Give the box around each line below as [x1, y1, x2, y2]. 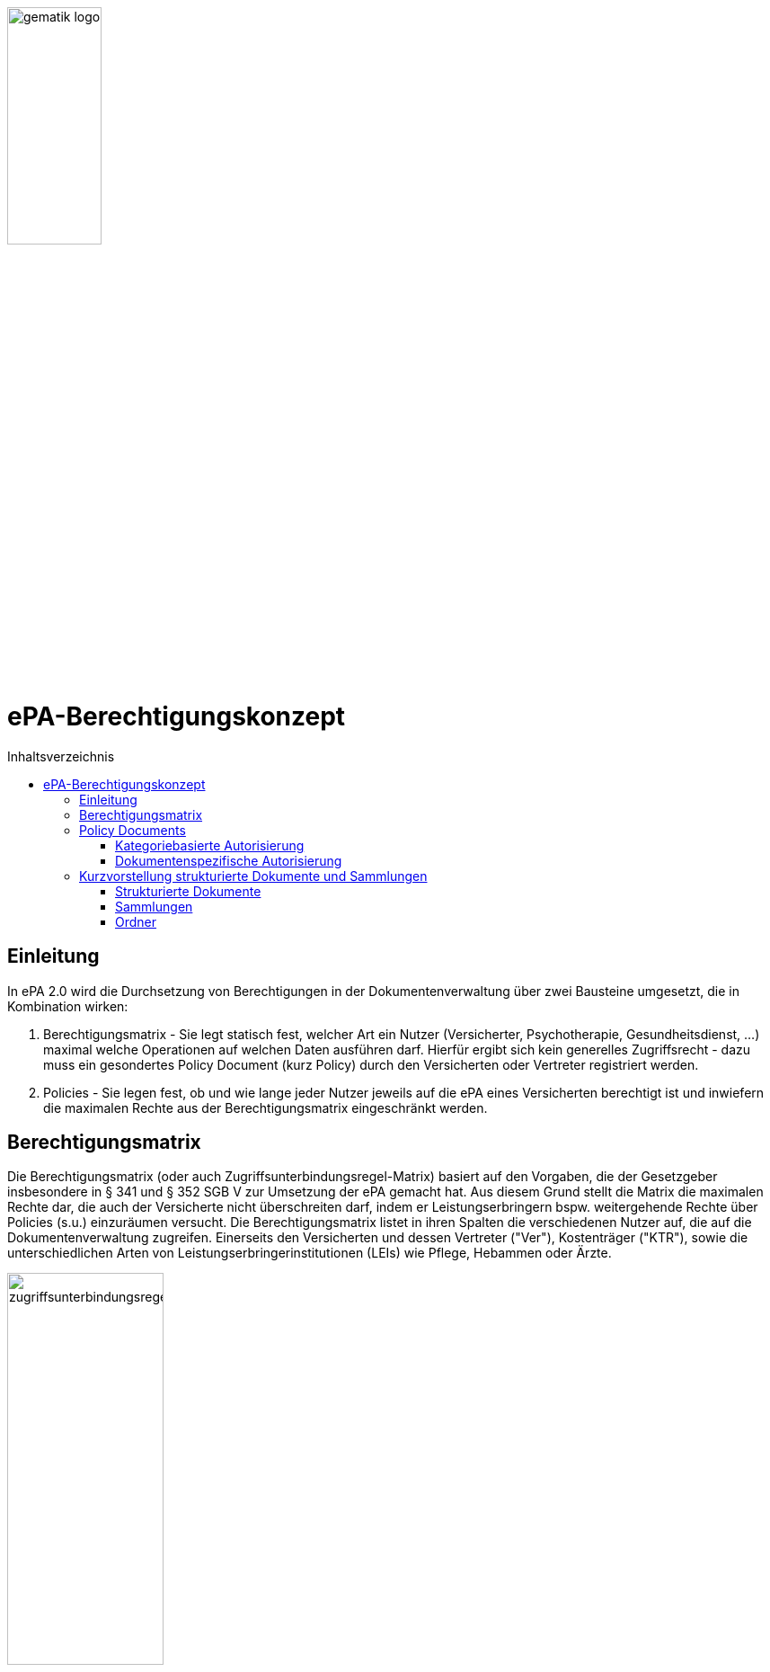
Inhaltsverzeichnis [7, 748, 115, 764]
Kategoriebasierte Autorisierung [115, 837, 305, 853]
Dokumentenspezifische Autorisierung [115, 852, 342, 868]
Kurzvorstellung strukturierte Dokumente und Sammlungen [79, 867, 428, 884]
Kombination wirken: [7, 998, 128, 1014]
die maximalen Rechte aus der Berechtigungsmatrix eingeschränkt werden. [43, 1099, 488, 1116]
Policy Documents [79, 822, 186, 838]
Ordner [115, 913, 157, 929]
